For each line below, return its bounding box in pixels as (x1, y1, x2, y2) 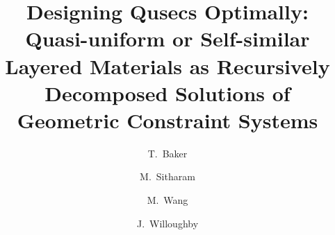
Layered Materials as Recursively (5, 51, 330, 80)
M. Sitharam (140, 169, 195, 184)
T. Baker (147, 146, 188, 160)
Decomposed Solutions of (44, 78, 291, 107)
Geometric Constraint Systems (17, 105, 318, 134)
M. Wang (147, 193, 188, 207)
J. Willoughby (136, 216, 199, 230)
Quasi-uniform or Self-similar (25, 24, 310, 53)
